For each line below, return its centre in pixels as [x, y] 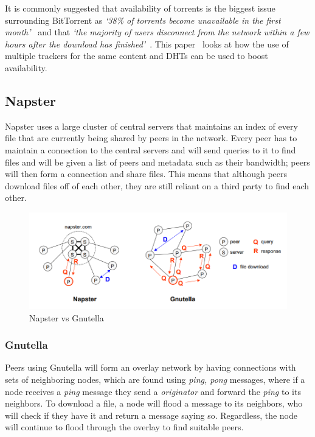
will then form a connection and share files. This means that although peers [146, 174]
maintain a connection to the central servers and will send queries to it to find [151, 149]
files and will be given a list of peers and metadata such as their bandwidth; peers [157, 162]
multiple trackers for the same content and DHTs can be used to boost [137, 56]
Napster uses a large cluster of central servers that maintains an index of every [151, 126]
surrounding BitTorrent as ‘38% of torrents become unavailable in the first [143, 20]
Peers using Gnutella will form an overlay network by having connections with [151, 367]
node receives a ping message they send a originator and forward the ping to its [153, 391]
